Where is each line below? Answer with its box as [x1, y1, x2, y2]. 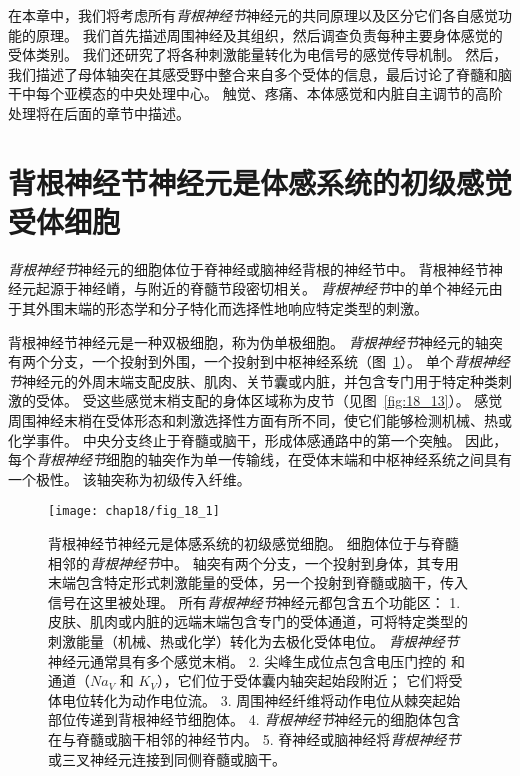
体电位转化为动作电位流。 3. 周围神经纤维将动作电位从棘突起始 [48, 689, 461, 710]
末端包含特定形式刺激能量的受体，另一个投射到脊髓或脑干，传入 [48, 572, 468, 593]
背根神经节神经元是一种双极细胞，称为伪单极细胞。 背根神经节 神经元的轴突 [8, 331, 503, 352]
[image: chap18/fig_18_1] [48, 504, 220, 519]
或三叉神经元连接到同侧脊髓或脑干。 [48, 748, 286, 769]
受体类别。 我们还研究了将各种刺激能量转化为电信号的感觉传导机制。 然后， [8, 44, 508, 65]
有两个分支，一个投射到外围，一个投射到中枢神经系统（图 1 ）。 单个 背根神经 [8, 351, 510, 372]
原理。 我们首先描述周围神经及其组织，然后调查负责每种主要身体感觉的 [35, 24, 503, 45]
